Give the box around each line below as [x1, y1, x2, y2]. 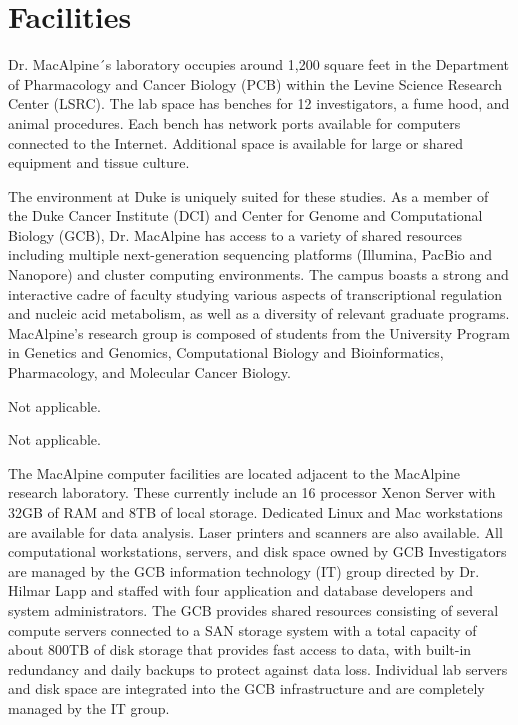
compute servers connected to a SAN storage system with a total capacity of [8, 619, 477, 640]
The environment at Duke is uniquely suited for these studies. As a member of [8, 185, 489, 206]
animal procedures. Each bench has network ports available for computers [8, 112, 461, 133]
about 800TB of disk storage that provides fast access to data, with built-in [8, 639, 472, 660]
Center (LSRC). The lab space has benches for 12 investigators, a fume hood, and [8, 93, 510, 114]
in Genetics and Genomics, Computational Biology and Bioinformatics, [8, 342, 444, 363]
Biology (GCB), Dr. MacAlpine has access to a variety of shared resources [8, 224, 462, 245]
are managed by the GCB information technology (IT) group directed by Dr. [8, 560, 480, 581]
